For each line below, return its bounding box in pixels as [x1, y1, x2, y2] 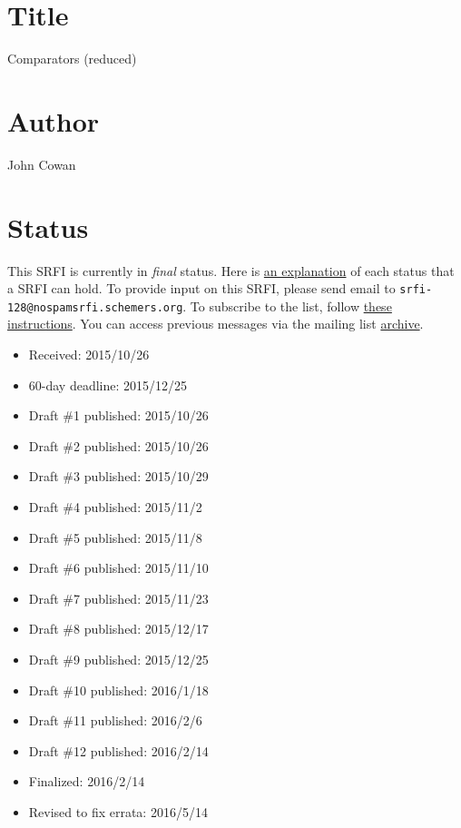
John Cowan [7, 154, 76, 173]
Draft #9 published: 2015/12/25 [28, 650, 209, 668]
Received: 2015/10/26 [28, 345, 150, 364]
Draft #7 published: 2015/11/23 [28, 588, 209, 607]
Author [7, 102, 100, 139]
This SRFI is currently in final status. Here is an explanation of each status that [7, 261, 455, 280]
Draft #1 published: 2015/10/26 [28, 406, 209, 425]
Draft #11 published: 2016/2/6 [28, 711, 202, 730]
